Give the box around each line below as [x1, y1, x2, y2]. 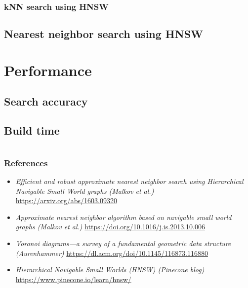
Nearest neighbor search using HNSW [4, 26, 204, 41]
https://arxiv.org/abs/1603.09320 [15, 195, 118, 206]
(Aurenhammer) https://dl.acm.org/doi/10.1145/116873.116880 [15, 248, 208, 258]
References [4, 156, 48, 169]
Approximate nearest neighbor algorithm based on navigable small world [15, 212, 232, 222]
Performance [4, 60, 92, 80]
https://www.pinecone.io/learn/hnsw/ [15, 274, 131, 284]
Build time [4, 123, 60, 138]
